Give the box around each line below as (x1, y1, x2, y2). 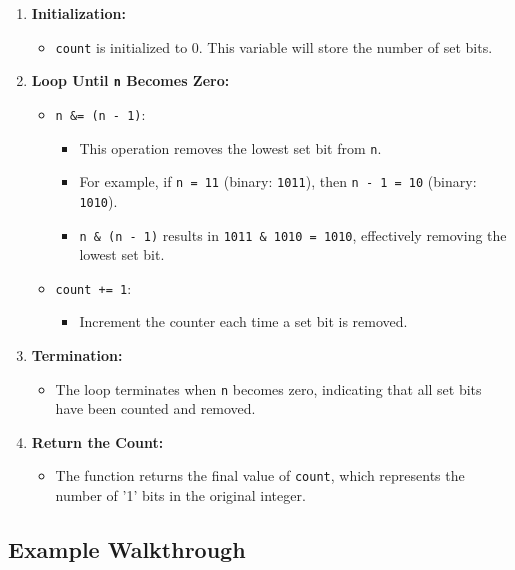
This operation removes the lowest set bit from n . (79, 137, 382, 158)
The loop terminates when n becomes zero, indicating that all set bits (55, 378, 482, 399)
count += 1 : (55, 277, 132, 298)
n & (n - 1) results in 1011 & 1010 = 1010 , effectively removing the (79, 224, 507, 245)
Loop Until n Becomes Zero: (31, 70, 230, 91)
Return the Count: (31, 431, 164, 452)
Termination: (31, 345, 123, 366)
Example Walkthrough (8, 534, 246, 565)
